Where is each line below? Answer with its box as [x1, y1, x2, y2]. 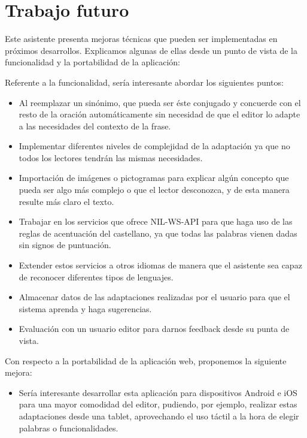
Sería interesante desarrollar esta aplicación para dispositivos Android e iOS [19, 386, 297, 398]
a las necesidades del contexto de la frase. [19, 119, 171, 132]
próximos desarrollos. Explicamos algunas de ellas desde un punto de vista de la [5, 44, 297, 56]
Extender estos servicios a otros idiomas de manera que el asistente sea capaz [19, 259, 302, 271]
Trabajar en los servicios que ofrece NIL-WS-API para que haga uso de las [19, 215, 293, 228]
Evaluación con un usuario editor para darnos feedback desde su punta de [19, 322, 290, 335]
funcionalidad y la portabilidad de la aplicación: [5, 56, 180, 68]
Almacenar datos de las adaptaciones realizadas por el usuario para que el [19, 291, 290, 303]
